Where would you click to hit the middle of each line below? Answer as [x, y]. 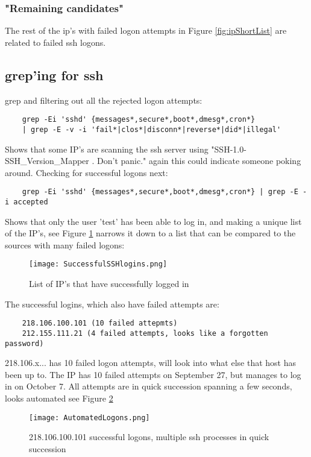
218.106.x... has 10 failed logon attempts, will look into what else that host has [150, 363]
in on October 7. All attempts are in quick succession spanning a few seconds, [149, 386]
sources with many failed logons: [65, 244]
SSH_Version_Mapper [47, 161]
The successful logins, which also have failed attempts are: [112, 304]
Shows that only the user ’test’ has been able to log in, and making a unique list [153, 221]
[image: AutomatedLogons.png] [90, 418]
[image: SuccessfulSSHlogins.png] [98, 264]
